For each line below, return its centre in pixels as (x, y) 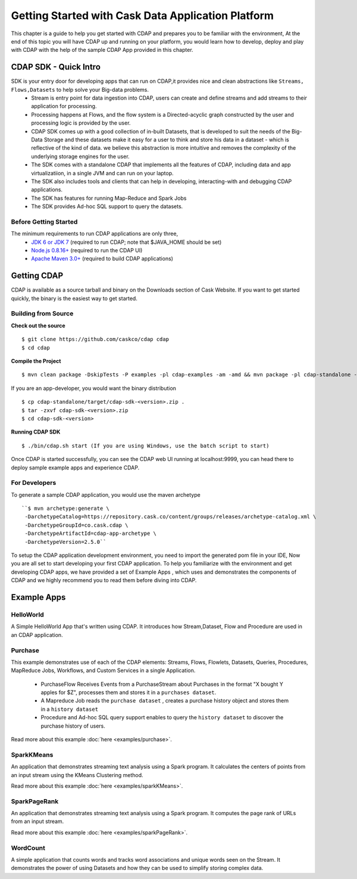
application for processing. (64, 106)
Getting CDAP (37, 276)
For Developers (34, 483)
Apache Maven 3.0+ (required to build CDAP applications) (102, 259)
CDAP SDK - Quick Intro (56, 67)
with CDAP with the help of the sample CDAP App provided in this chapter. (102, 50)
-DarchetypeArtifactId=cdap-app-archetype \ (91, 533)
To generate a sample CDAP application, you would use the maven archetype (106, 494)
